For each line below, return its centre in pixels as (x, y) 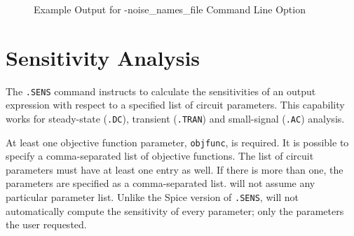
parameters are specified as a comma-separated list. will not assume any (161, 183)
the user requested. (46, 224)
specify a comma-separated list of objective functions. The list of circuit (160, 156)
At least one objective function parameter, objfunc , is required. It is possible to (177, 142)
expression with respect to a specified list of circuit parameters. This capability (175, 105)
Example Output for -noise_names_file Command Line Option (170, 9)
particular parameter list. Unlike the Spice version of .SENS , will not (152, 197)
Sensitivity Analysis (103, 57)
